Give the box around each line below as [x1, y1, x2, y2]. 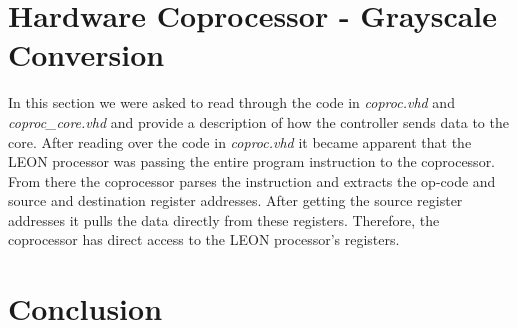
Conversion [8, 34, 165, 75]
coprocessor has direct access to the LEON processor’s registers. [8, 229, 400, 250]
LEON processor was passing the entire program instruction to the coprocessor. [8, 151, 496, 172]
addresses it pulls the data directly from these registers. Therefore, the [8, 209, 440, 230]
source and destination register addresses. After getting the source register [8, 190, 463, 211]
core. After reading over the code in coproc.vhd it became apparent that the [8, 131, 472, 152]
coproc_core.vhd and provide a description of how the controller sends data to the [8, 111, 509, 132]
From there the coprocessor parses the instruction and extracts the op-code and [8, 170, 496, 191]
